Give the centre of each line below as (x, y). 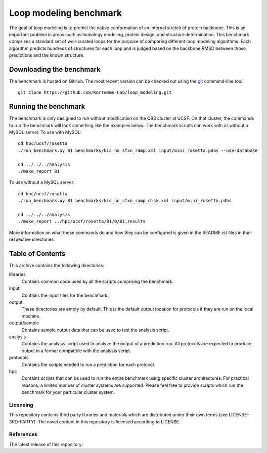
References (23, 434)
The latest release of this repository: (46, 444)
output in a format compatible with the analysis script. (76, 351)
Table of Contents (37, 253)
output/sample (24, 323)
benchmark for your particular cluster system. (68, 392)
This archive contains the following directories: (57, 266)
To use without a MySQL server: (42, 182)
